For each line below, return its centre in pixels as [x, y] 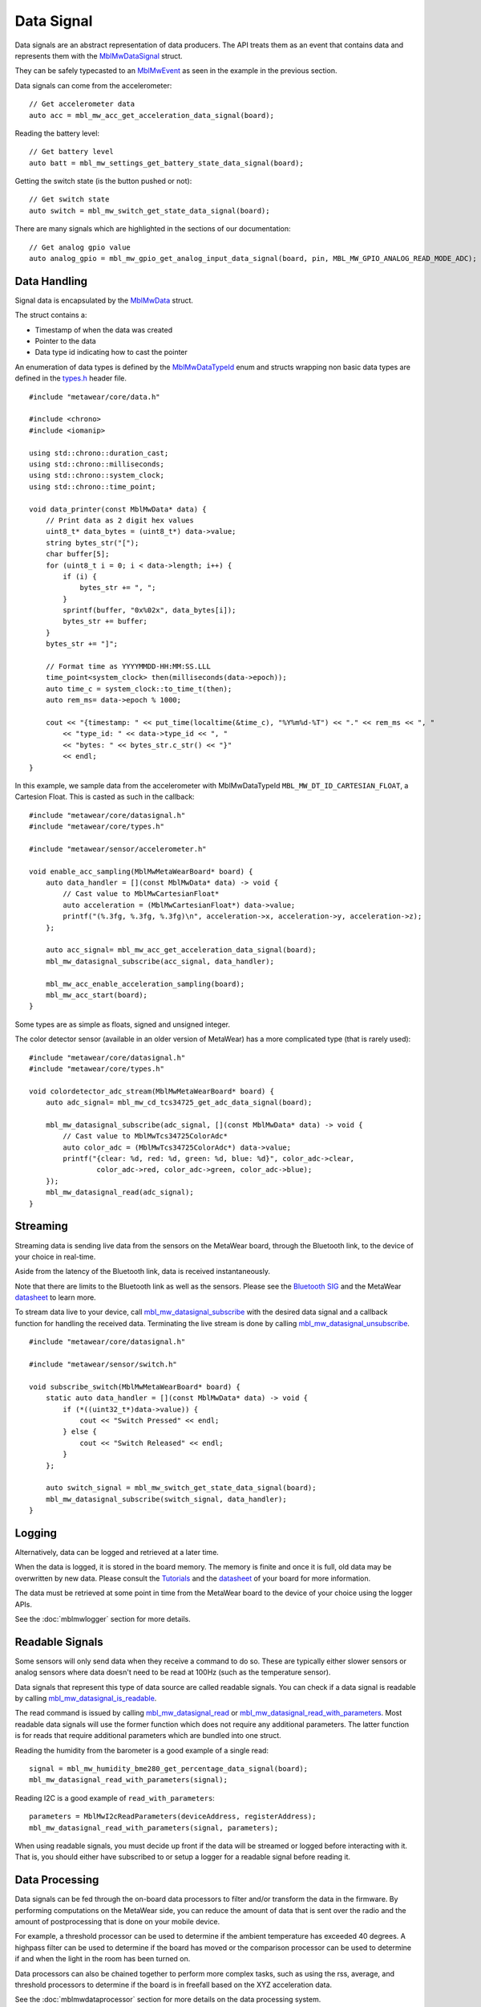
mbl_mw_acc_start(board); [97, 995]
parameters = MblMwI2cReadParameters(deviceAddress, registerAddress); [173, 1817]
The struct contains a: [51, 315]
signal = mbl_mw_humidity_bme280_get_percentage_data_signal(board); [169, 1769]
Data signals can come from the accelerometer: [93, 85]
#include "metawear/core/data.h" [95, 397]
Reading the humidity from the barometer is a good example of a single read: [141, 1750]
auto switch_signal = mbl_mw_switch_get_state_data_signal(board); [181, 1488]
